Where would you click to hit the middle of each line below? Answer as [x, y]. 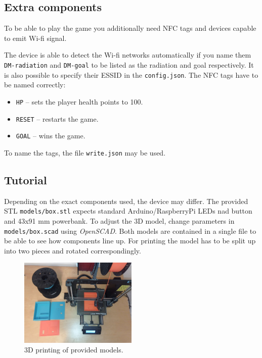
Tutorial [26, 180]
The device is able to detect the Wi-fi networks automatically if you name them [128, 55]
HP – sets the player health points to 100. [79, 101]
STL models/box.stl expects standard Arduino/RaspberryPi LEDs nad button [128, 211]
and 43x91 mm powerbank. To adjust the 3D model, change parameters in [119, 220]
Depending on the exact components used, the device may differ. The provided [126, 201]
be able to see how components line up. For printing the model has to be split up [130, 241]
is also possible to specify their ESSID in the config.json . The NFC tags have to [131, 74]
